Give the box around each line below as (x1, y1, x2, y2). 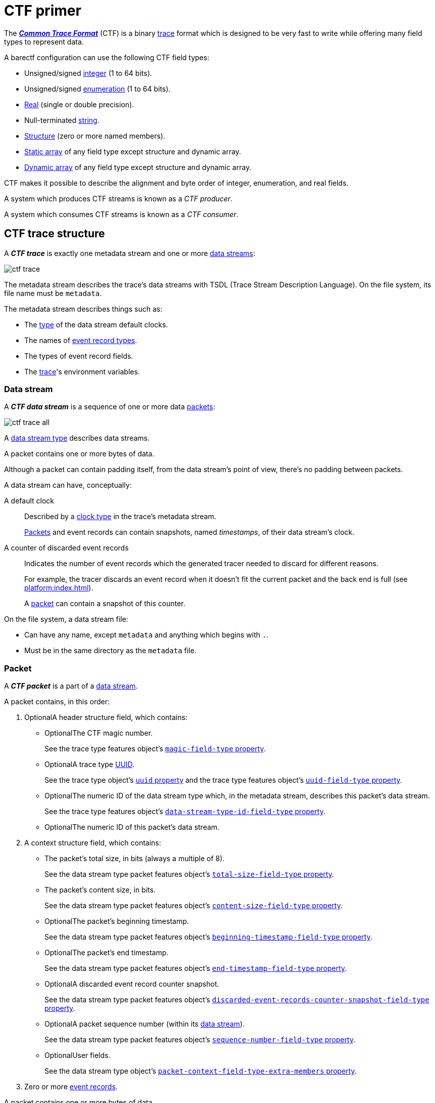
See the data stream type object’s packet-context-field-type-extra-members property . (44, 1067, 357, 1076)
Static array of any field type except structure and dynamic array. (24, 147, 241, 156)
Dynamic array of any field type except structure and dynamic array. (24, 162, 252, 172)
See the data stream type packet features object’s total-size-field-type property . (44, 870, 334, 879)
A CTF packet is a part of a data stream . (4, 682, 138, 691)
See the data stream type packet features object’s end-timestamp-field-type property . (44, 964, 347, 973)
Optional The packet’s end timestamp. (44, 948, 169, 957)
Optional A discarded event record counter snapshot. (44, 980, 219, 989)
